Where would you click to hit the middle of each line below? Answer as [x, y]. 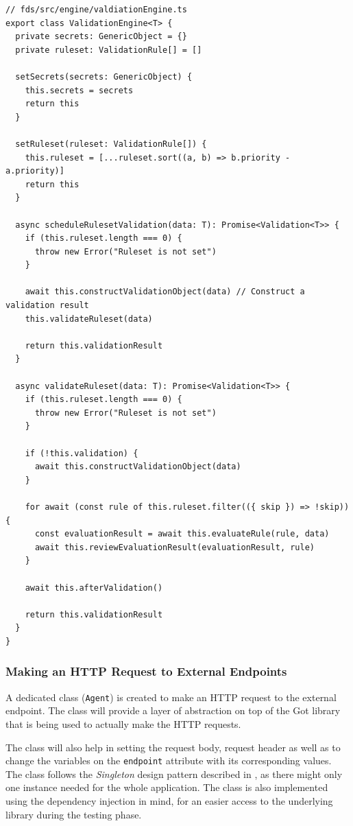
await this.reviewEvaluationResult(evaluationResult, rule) [175, 547]
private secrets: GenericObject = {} [101, 37]
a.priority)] [35, 171]
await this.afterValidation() [94, 588]
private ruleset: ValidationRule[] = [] [109, 50]
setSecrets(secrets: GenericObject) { [104, 76]
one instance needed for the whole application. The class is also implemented [167, 787]
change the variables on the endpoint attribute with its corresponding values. [169, 760]
